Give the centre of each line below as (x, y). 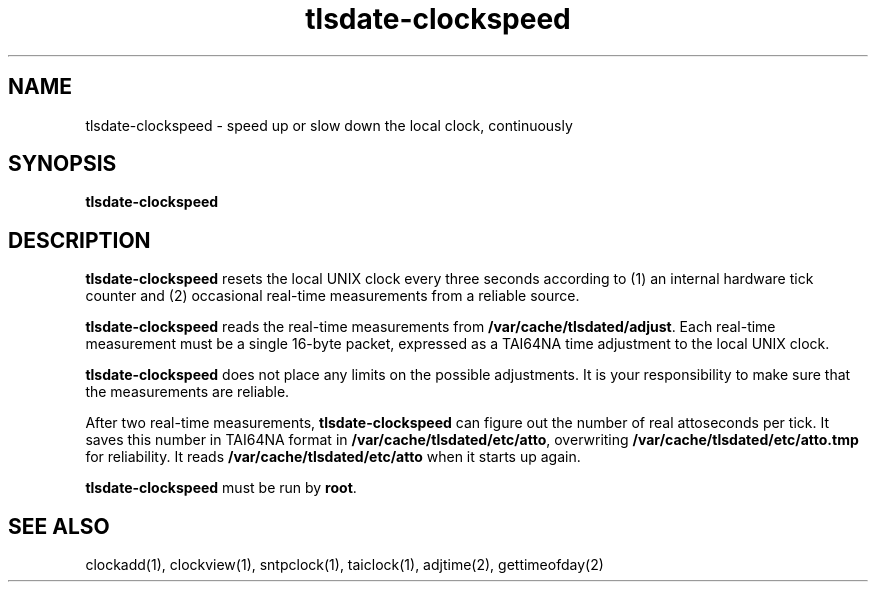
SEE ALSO (59, 526)
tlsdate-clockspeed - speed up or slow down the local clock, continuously (329, 125)
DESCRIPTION (79, 240)
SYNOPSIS (62, 164)
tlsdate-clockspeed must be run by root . (221, 488)
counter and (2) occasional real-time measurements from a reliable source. (332, 296)
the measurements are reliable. (187, 392)
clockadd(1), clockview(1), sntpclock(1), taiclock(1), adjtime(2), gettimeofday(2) (344, 565)
